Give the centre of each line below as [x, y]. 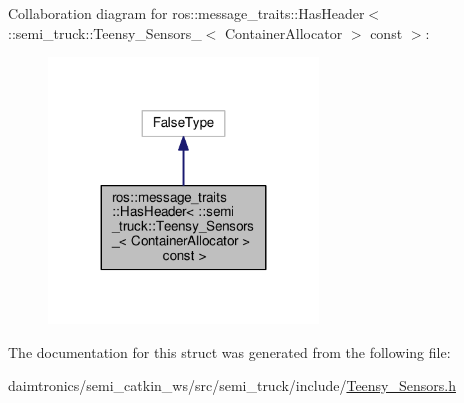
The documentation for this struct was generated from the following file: [229, 351]
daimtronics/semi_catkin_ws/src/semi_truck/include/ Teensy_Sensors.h [232, 385]
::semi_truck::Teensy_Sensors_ [105, 32]
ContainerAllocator [283, 32]
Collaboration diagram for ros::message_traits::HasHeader [186, 13]
